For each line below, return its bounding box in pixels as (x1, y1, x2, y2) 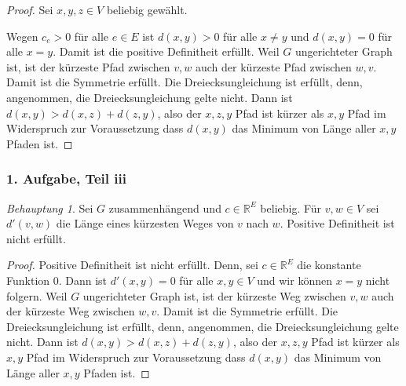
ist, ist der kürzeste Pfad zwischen (6, 58, 170, 75)
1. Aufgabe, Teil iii (6, 169, 126, 188)
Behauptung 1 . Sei (6, 199, 93, 216)
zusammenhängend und (108, 199, 221, 216)
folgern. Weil (6, 287, 68, 304)
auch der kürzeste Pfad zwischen (196, 58, 352, 75)
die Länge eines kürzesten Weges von (56, 215, 234, 231)
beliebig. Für (260, 199, 322, 216)
